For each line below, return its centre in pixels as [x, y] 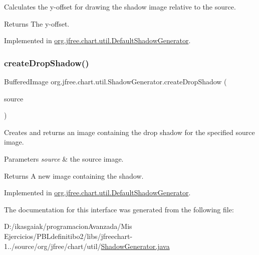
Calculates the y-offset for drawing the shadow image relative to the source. [120, 7]
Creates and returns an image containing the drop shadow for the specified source [129, 132]
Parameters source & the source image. [64, 158]
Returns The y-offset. [37, 23]
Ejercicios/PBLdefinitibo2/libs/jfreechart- [68, 236]
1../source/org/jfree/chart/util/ [53, 246]
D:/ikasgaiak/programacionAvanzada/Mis [68, 226]
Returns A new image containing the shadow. [74, 175]
